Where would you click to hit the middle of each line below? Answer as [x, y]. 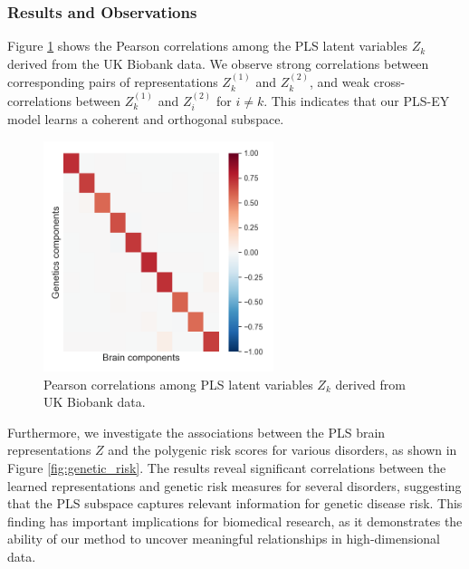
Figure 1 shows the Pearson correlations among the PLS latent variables [207, 46]
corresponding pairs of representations [113, 82]
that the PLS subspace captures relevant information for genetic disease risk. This [235, 503]
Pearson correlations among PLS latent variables [178, 384]
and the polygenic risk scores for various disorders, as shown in [282, 450]
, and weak [340, 82]
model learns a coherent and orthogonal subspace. [146, 119]
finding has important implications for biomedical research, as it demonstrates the [235, 521]
